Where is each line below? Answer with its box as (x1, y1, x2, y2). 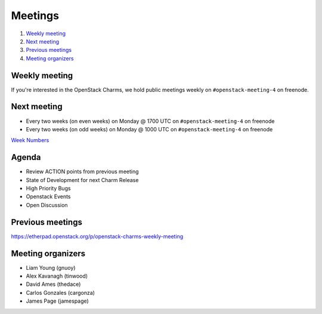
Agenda (11, 152, 41, 162)
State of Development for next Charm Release (26, 176, 139, 183)
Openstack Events (26, 193, 71, 200)
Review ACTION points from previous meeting (26, 168, 140, 176)
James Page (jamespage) (26, 297, 89, 304)
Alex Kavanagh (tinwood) (26, 272, 88, 279)
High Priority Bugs (26, 185, 71, 192)
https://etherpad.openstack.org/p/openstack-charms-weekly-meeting (11, 233, 184, 240)
